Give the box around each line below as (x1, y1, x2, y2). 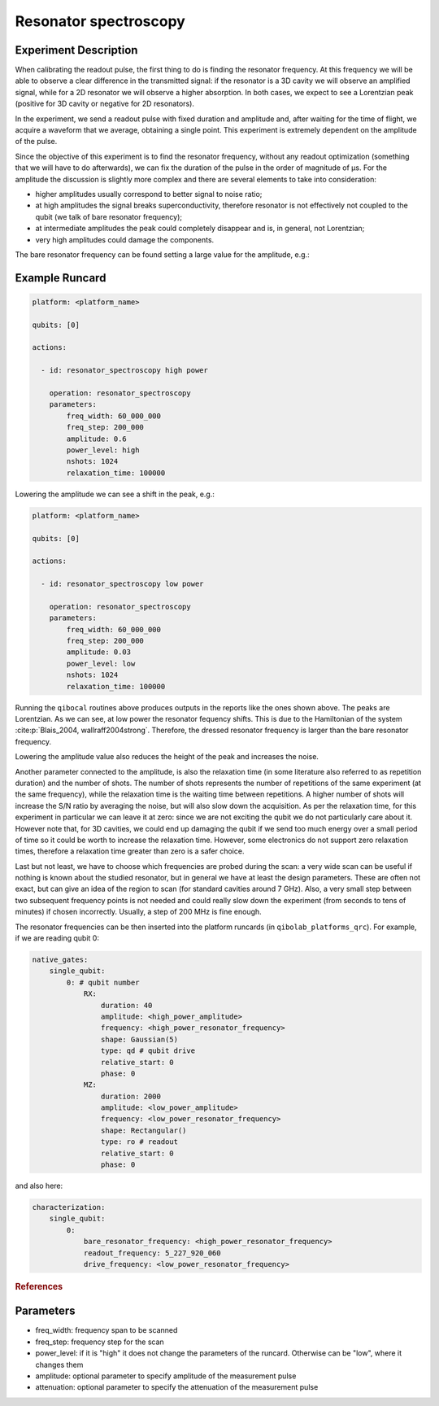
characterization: (32, 1203, 106, 1212)
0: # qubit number (66, 977, 140, 987)
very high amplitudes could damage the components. (35, 234, 215, 244)
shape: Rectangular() (100, 1125, 187, 1135)
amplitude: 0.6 (66, 434, 128, 443)
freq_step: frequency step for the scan (35, 1337, 164, 1347)
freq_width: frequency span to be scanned (35, 1325, 178, 1335)
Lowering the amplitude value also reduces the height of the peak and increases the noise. (15, 752, 319, 762)
